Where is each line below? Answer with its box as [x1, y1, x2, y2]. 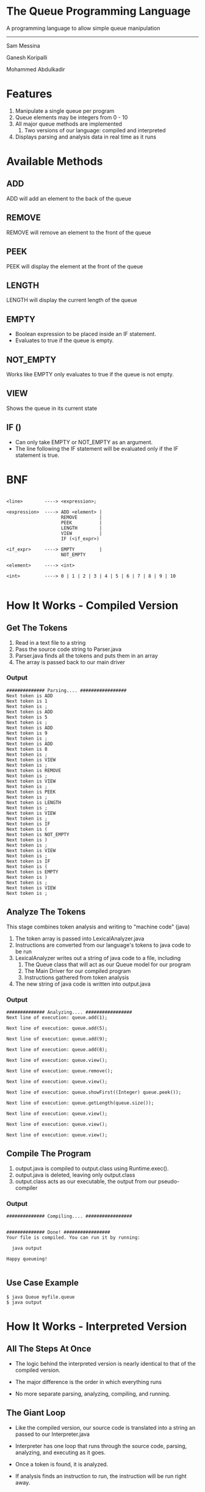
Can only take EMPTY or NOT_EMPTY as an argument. [15, 438, 153, 446]
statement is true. [15, 451, 60, 459]
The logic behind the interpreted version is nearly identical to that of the [15, 1360, 196, 1367]
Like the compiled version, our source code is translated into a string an [15, 1424, 196, 1431]
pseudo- [157, 1177, 180, 1185]
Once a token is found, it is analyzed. [15, 1460, 109, 1468]
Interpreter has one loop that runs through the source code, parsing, [15, 1442, 187, 1449]
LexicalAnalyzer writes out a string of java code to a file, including [15, 954, 181, 961]
